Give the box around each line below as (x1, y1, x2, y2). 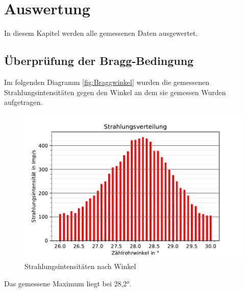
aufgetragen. (4, 97, 43, 107)
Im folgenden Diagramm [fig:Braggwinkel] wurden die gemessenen (4, 76, 209, 87)
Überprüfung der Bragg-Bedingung (4, 53, 194, 69)
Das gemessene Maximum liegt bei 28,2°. (4, 278, 132, 288)
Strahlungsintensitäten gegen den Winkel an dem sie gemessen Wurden (4, 86, 226, 97)
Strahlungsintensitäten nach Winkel (24, 260, 136, 271)
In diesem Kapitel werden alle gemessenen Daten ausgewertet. (4, 28, 198, 38)
